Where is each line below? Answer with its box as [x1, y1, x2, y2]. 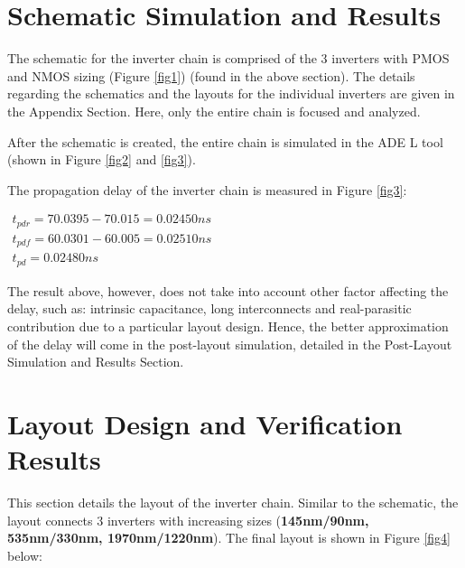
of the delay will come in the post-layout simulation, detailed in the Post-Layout [7, 334, 452, 353]
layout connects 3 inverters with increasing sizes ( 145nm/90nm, [7, 510, 369, 529]
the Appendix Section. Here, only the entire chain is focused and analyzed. [7, 101, 421, 120]
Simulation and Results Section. [7, 352, 184, 371]
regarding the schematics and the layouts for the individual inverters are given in [7, 84, 455, 103]
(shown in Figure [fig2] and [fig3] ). [7, 150, 196, 169]
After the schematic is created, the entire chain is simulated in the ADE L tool [7, 132, 443, 151]
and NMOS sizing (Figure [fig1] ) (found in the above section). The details [7, 66, 415, 85]
